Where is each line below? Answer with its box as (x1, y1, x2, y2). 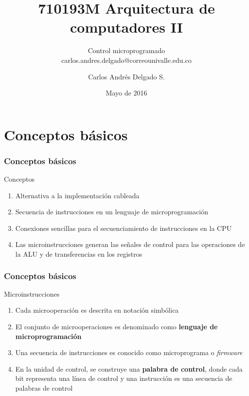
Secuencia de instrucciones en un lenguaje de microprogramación (15, 207, 208, 217)
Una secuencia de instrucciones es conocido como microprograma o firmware (15, 347, 243, 358)
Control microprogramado (88, 45, 165, 56)
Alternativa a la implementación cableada (15, 190, 140, 200)
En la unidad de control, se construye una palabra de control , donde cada (15, 363, 243, 374)
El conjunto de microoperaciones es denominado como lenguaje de (15, 321, 218, 332)
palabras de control (15, 383, 73, 393)
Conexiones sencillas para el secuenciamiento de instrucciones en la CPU (15, 223, 232, 233)
